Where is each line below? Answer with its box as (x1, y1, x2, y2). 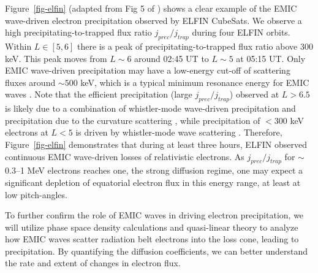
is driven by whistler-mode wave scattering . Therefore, (75, 126, 282, 139)
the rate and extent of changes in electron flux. (5, 256, 181, 269)
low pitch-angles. (5, 188, 67, 201)
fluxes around (5, 75, 56, 88)
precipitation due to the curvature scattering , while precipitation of (5, 113, 260, 126)
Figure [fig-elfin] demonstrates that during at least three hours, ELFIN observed (5, 137, 307, 150)
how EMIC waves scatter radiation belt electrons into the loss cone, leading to (5, 233, 299, 245)
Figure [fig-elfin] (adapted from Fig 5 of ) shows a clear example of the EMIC (5, 2, 297, 14)
